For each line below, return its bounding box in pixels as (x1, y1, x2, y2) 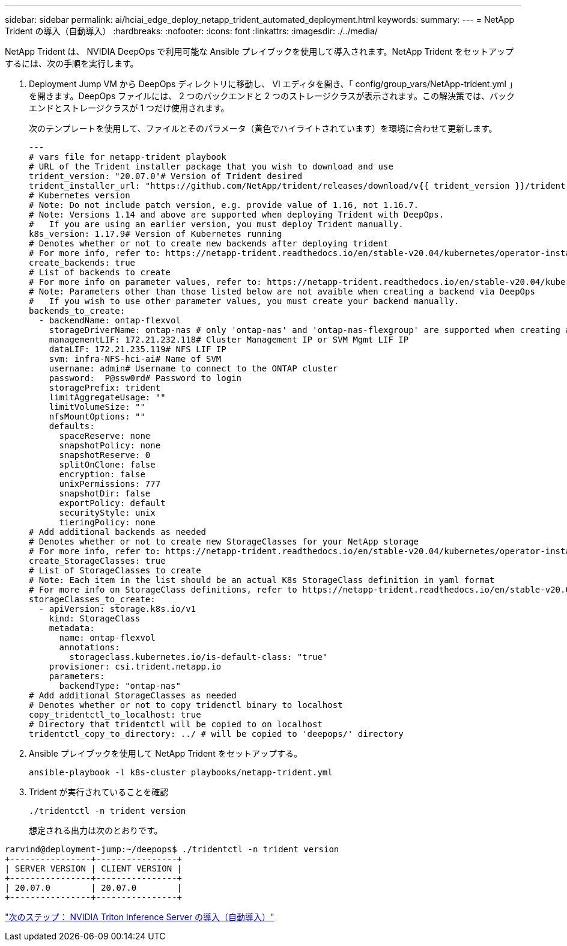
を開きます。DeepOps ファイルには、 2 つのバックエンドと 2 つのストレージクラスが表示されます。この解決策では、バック (29, 91, 515, 101)
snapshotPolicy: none (59, 441, 161, 450)
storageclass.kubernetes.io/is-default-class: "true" (69, 652, 328, 662)
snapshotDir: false (59, 489, 151, 498)
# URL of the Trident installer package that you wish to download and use (29, 162, 393, 171)
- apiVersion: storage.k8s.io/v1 (38, 604, 196, 614)
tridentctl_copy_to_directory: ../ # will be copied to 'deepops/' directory (29, 729, 404, 739)
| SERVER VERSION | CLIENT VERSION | (5, 864, 183, 873)
